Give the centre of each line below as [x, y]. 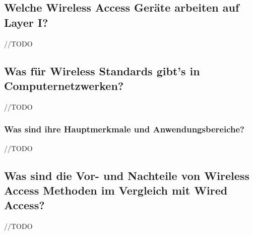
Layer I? [26, 22]
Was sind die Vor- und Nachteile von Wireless [127, 175]
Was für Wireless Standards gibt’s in [102, 70]
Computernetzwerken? [64, 85]
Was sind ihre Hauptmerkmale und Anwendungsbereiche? [124, 129]
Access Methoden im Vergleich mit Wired [116, 190]
